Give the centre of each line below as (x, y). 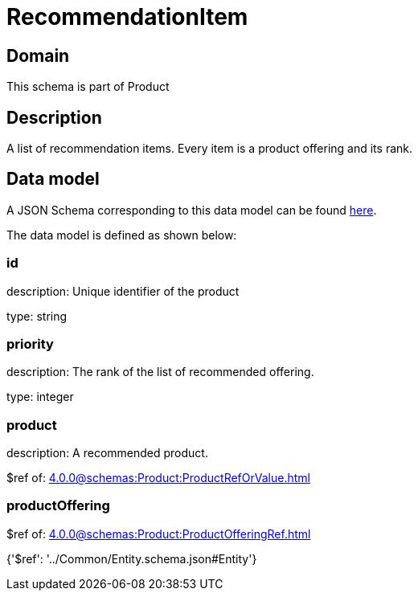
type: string (37, 316)
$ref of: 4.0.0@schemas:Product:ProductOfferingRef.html (159, 534)
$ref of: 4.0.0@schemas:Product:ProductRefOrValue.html (158, 478)
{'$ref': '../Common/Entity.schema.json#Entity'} (132, 558)
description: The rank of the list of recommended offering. (160, 372)
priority (30, 343)
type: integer (40, 397)
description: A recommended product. (107, 453)
